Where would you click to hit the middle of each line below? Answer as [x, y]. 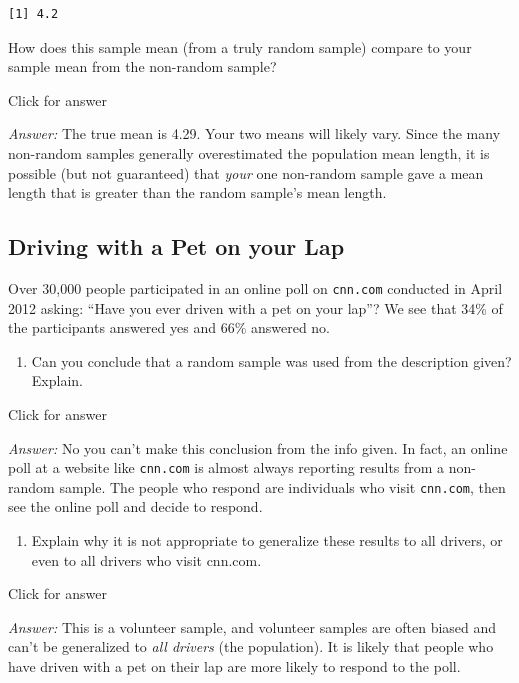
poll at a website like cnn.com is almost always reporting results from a [226, 467]
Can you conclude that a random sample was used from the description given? [271, 360]
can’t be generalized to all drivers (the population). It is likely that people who [251, 646]
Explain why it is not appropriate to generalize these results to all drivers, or [267, 540]
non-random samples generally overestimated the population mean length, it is [249, 152]
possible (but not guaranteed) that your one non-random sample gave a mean [246, 172]
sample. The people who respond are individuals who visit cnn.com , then [282, 486]
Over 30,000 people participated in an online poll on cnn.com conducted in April [255, 287]
